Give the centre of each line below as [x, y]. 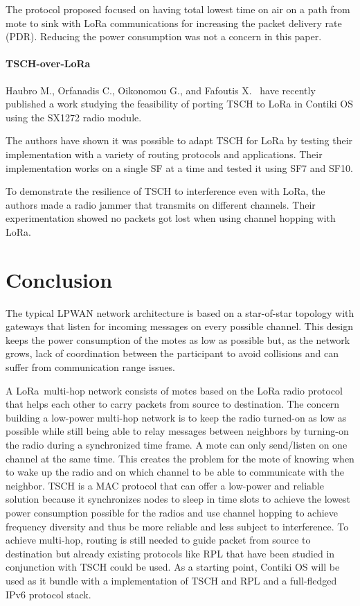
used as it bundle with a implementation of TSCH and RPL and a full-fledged [171, 580]
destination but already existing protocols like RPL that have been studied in [170, 553]
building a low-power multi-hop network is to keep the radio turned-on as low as [176, 417]
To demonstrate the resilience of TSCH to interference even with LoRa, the [165, 191]
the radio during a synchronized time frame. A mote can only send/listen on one [177, 444]
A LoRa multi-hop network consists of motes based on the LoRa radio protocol [174, 390]
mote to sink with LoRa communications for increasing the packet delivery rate [174, 23]
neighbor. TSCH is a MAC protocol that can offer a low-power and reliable [165, 485]
